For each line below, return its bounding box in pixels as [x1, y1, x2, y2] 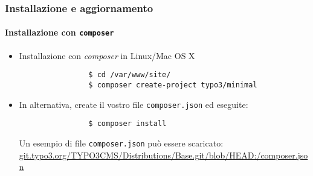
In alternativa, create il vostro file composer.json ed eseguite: [19, 98, 248, 110]
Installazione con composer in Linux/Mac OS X [19, 49, 195, 61]
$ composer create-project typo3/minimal [88, 80, 257, 89]
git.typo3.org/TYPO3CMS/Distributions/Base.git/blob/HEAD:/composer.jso [19, 148, 308, 161]
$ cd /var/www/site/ [88, 71, 171, 80]
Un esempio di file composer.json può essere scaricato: [19, 136, 224, 149]
